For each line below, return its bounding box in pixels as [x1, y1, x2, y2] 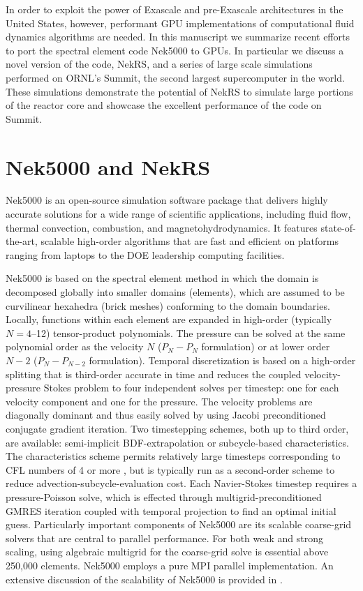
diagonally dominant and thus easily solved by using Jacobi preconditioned [6, 407, 326, 422]
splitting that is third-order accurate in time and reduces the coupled [6, 366, 302, 381]
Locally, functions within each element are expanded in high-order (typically [6, 312, 332, 327]
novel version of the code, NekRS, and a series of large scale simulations [6, 57, 313, 71]
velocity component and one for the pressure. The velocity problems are [6, 394, 313, 408]
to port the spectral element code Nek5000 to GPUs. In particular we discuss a [6, 43, 344, 57]
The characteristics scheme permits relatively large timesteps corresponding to [6, 449, 341, 463]
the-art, [6, 234, 38, 248]
